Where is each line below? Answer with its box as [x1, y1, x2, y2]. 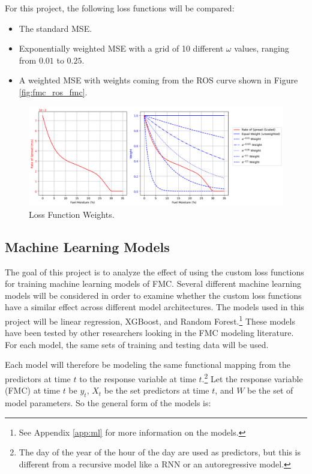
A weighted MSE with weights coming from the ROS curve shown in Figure [19, 74, 298, 86]
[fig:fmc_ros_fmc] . [19, 85, 88, 98]
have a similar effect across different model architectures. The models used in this [5, 301, 304, 313]
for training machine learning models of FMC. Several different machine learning [5, 277, 302, 290]
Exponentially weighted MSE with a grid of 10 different [19, 42, 224, 55]
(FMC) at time [5, 384, 60, 397]
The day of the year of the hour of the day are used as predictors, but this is [19, 446, 301, 458]
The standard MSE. [19, 22, 92, 34]
